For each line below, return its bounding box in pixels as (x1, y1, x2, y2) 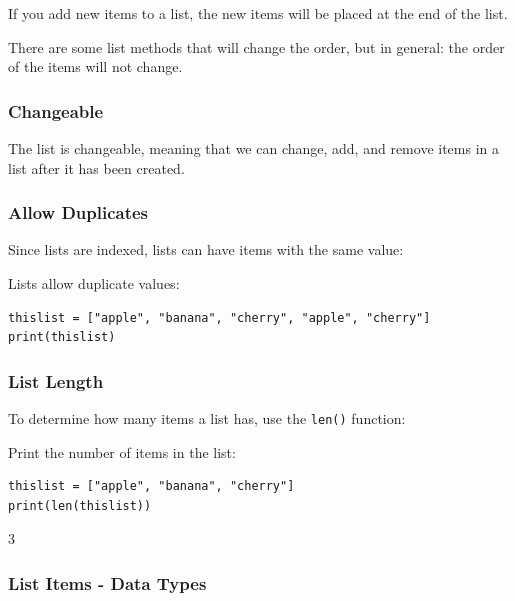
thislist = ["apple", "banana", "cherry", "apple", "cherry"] (8, 310, 431, 325)
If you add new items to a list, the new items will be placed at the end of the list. (8, 3, 508, 23)
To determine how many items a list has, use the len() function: (8, 408, 406, 428)
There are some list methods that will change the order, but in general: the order (8, 36, 505, 57)
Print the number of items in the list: (8, 441, 236, 462)
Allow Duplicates (8, 200, 149, 225)
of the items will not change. (8, 56, 183, 77)
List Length (8, 368, 104, 393)
